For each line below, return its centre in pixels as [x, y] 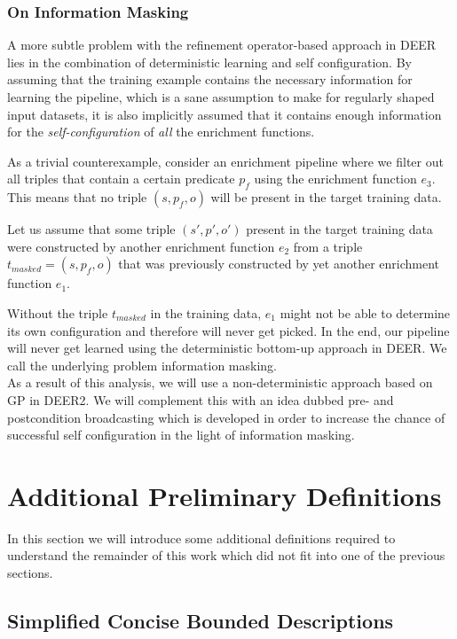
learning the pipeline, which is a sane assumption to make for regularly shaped [221, 97]
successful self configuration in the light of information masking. [181, 435]
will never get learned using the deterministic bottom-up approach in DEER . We [227, 348]
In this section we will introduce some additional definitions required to [201, 538]
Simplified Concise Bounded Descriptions [201, 620]
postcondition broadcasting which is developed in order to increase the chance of [226, 417]
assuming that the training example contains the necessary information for [210, 79]
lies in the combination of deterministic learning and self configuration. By [209, 62]
